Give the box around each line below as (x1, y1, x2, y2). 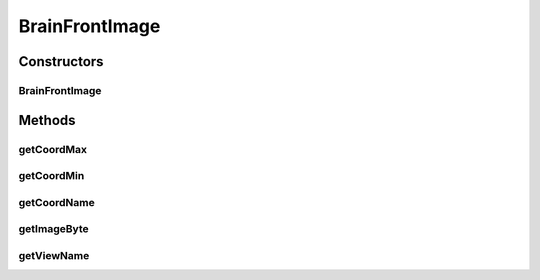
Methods (18, 111, 76, 129)
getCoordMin (18, 169, 85, 183)
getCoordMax (18, 142, 88, 156)
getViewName (18, 248, 90, 262)
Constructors (18, 53, 104, 70)
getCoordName (18, 195, 95, 209)
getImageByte (18, 222, 89, 236)
